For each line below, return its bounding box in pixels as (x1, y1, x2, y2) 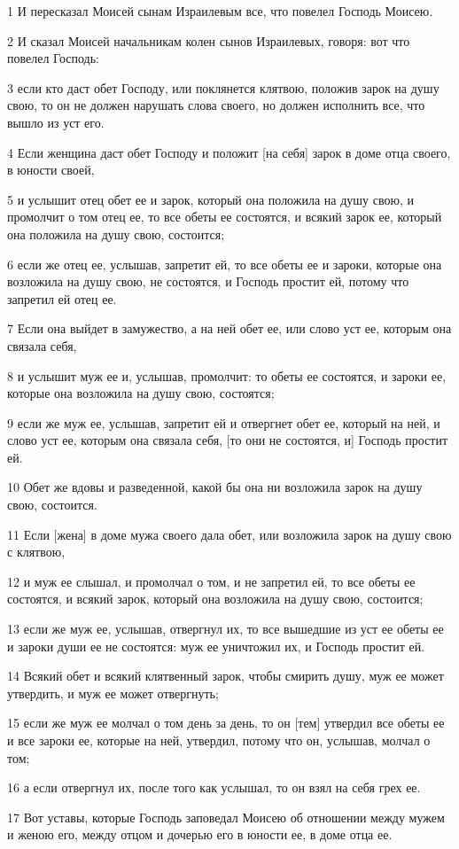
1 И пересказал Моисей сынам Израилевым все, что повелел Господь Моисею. (7, 2, 433, 19)
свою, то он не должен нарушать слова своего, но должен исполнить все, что (7, 96, 425, 114)
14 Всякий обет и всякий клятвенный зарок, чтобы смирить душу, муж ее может (7, 666, 444, 685)
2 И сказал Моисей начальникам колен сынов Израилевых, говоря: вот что (7, 31, 410, 50)
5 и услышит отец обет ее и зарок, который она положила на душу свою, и (7, 190, 414, 208)
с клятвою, (7, 542, 66, 561)
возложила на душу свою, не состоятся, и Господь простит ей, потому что (7, 272, 409, 291)
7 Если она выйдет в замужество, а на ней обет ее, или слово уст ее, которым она (7, 319, 452, 338)
